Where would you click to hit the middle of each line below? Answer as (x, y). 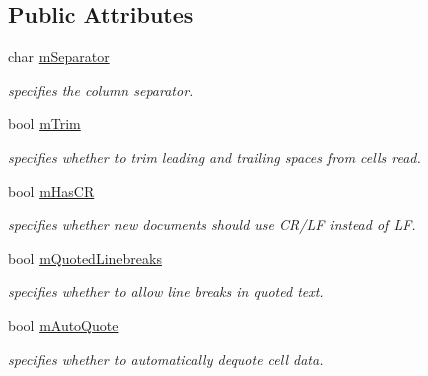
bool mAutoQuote (63, 324)
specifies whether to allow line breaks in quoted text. (166, 291)
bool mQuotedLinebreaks (85, 257)
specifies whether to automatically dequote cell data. (166, 358)
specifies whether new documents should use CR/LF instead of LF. (212, 224)
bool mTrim (44, 123)
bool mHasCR (51, 190)
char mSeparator (59, 56)
